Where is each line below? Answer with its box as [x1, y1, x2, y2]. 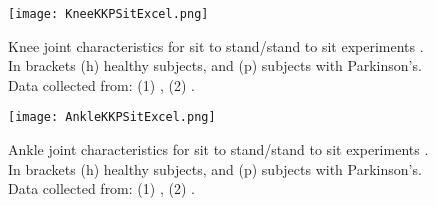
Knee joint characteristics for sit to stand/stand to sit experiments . [8, 35, 424, 56]
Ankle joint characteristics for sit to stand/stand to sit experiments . [8, 139, 429, 160]
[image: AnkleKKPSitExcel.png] [8, 110, 216, 125]
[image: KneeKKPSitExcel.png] [8, 7, 209, 21]
